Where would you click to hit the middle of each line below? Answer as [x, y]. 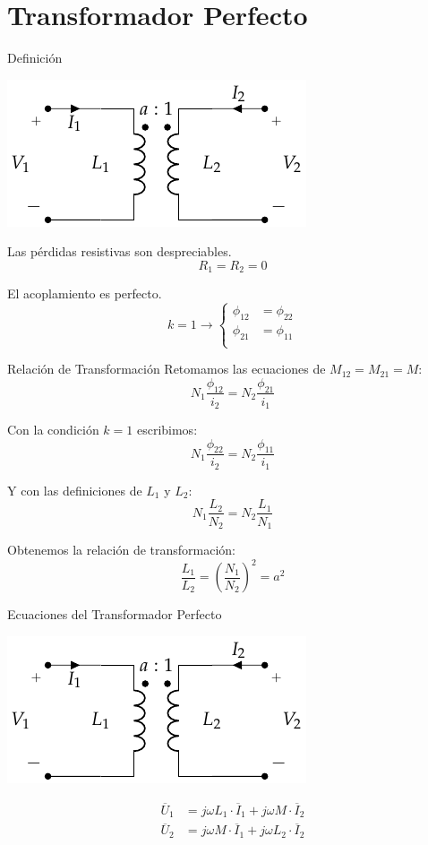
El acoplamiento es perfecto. [85, 293]
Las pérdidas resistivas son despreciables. [120, 251]
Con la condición [53, 430]
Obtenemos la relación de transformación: [121, 549]
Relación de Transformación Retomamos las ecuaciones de [167, 369]
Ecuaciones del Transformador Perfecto [115, 614]
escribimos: [167, 430]
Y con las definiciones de [75, 490]
